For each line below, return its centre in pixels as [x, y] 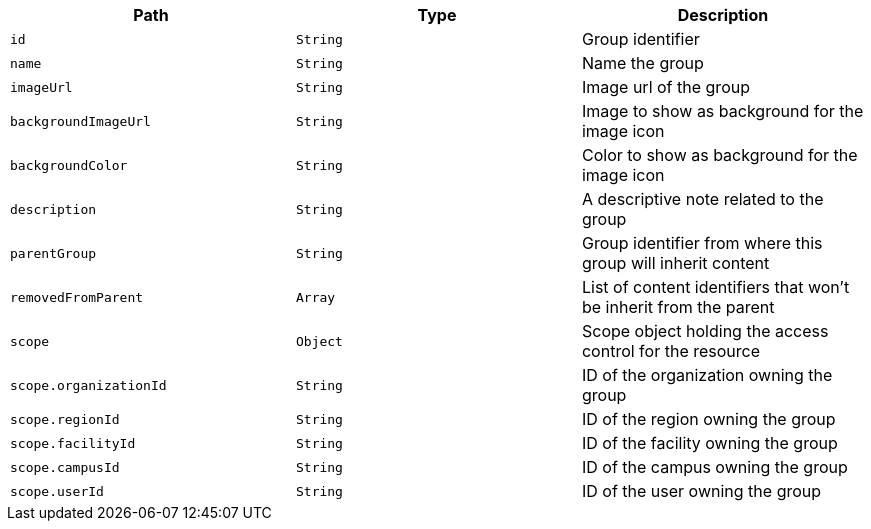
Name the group [642, 63]
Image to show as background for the [722, 111]
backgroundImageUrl [80, 121]
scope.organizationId [88, 385]
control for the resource [671, 351]
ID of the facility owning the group [709, 443]
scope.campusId [65, 467]
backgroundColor [69, 165]
